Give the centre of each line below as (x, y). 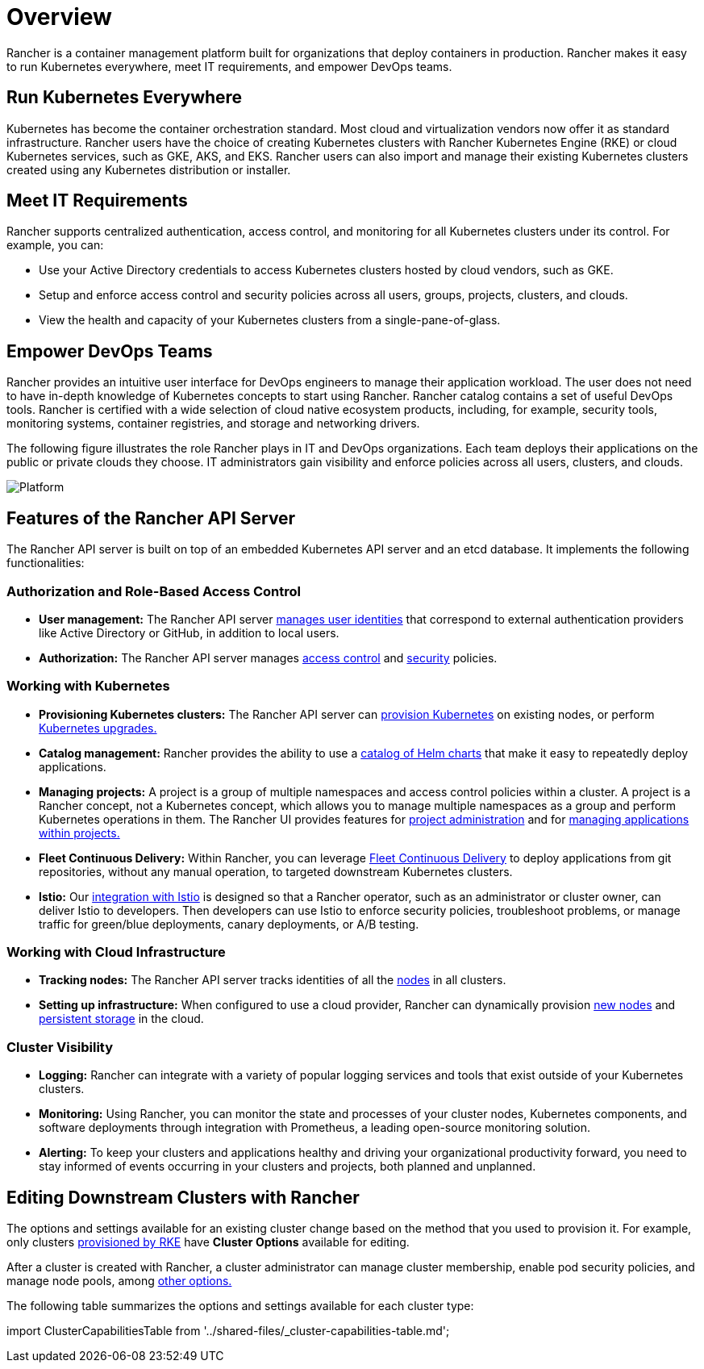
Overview (59, 17)
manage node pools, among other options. (119, 1280)
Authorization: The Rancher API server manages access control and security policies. (268, 657)
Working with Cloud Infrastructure (116, 952)
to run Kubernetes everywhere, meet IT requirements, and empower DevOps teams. (229, 66)
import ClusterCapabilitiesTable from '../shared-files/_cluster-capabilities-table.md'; (228, 1330)
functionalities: (46, 563)
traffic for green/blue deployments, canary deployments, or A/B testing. (229, 924)
